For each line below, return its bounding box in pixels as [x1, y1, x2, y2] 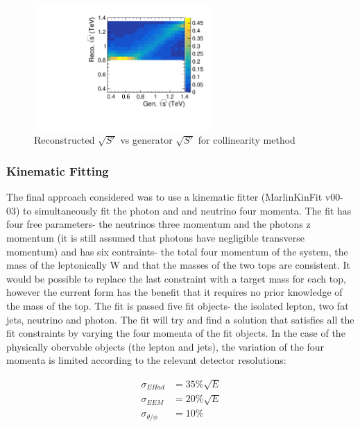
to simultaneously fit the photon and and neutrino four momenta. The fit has [23, 203, 352, 217]
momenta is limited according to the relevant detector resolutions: [6, 353, 286, 367]
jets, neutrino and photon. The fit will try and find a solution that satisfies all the [6, 312, 354, 326]
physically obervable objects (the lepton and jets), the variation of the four [6, 339, 325, 353]
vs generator [120, 133, 173, 147]
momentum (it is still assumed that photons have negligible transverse [6, 230, 305, 244]
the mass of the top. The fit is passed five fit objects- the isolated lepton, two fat [6, 298, 349, 312]
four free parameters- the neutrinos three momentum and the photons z [6, 217, 311, 231]
